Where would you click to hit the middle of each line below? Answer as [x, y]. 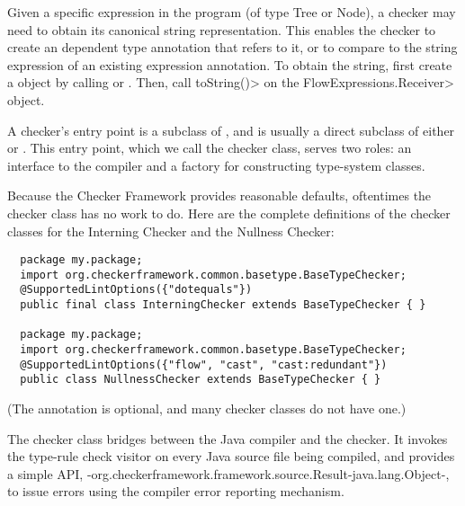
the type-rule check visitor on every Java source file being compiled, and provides [231, 456]
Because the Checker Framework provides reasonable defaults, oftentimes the [219, 195]
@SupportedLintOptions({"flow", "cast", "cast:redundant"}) [204, 364]
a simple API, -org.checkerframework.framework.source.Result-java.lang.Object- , [228, 473]
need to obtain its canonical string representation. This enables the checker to [222, 29]
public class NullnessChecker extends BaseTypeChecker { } [201, 380]
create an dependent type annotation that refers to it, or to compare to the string [232, 47]
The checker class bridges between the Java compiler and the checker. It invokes [228, 438]
